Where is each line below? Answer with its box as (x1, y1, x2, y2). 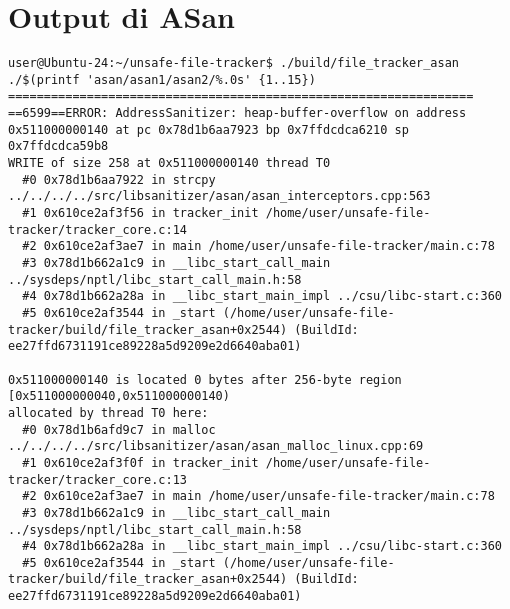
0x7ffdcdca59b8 (8, 139, 109, 154)
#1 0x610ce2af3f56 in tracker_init (22, 206, 259, 221)
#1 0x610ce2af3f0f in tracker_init (22, 455, 259, 470)
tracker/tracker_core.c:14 (8, 222, 187, 237)
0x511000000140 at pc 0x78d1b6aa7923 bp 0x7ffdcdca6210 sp (8, 122, 409, 137)
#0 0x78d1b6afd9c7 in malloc (22, 422, 216, 437)
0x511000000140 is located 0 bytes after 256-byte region (8, 372, 402, 387)
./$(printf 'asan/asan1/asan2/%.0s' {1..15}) (8, 72, 316, 87)
